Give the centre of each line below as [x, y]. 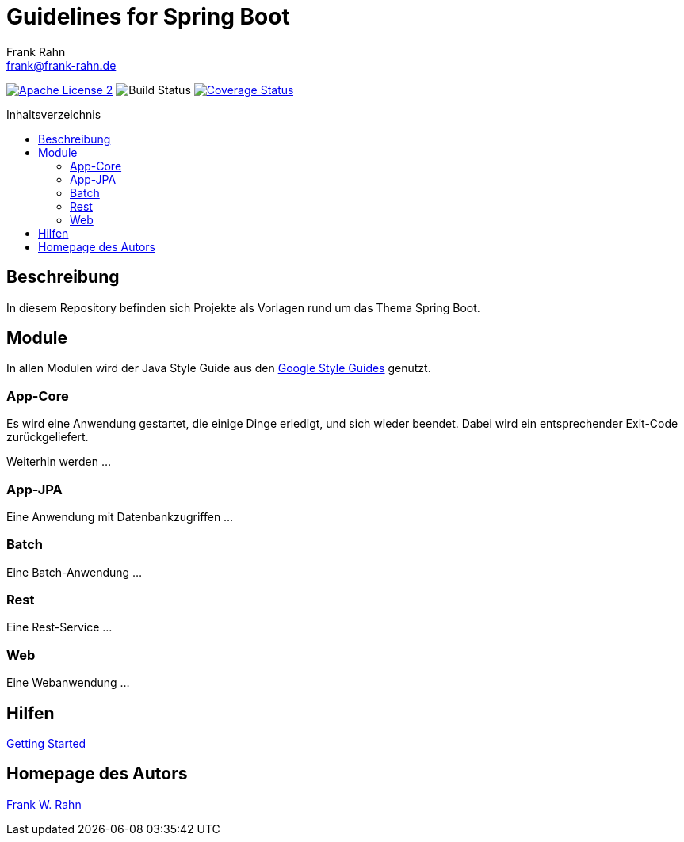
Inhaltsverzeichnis [54, 114]
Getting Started [46, 744]
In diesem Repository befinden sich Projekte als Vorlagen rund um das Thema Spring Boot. [243, 307]
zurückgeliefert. [48, 437]
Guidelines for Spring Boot [148, 17]
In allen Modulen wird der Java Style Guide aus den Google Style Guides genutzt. [219, 368]
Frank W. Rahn [44, 804]
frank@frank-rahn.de [61, 65]
